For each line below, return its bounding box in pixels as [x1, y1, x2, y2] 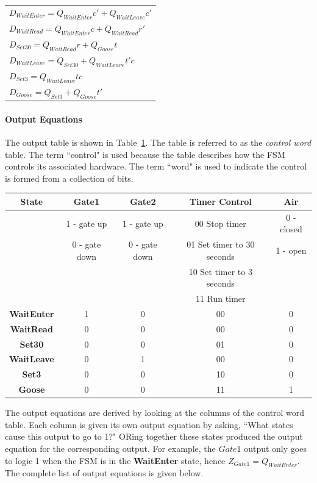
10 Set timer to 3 [188, 265, 252, 277]
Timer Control [189, 195, 252, 207]
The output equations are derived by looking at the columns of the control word [5, 406, 305, 419]
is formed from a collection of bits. [5, 171, 134, 184]
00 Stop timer [194, 216, 246, 229]
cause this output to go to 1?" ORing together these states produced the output [5, 430, 303, 443]
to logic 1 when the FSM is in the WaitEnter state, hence [5, 454, 226, 467]
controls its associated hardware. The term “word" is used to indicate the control [5, 160, 307, 173]
